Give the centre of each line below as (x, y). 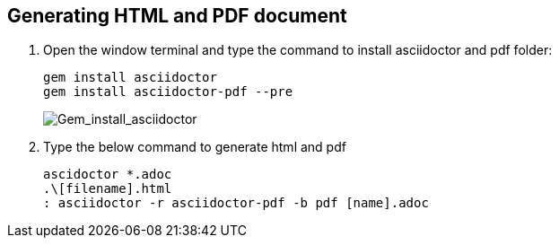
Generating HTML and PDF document (177, 16)
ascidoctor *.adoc (108, 175)
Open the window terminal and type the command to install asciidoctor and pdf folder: (298, 50)
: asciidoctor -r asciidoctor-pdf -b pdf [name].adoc (236, 203)
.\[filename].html (108, 189)
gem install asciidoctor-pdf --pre (168, 92)
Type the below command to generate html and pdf (195, 147)
